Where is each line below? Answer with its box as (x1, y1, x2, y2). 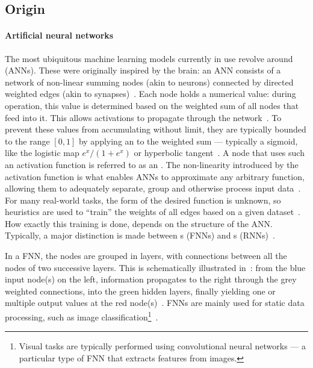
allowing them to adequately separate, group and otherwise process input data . (5, 182, 301, 195)
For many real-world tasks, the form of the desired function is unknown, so (5, 193, 281, 206)
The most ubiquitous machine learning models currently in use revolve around (5, 52, 293, 64)
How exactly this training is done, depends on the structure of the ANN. (5, 217, 273, 229)
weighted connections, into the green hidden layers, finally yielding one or (5, 284, 276, 297)
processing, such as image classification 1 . (5, 309, 158, 323)
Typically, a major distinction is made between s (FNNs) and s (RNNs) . (5, 229, 275, 242)
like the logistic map (5, 146, 79, 159)
